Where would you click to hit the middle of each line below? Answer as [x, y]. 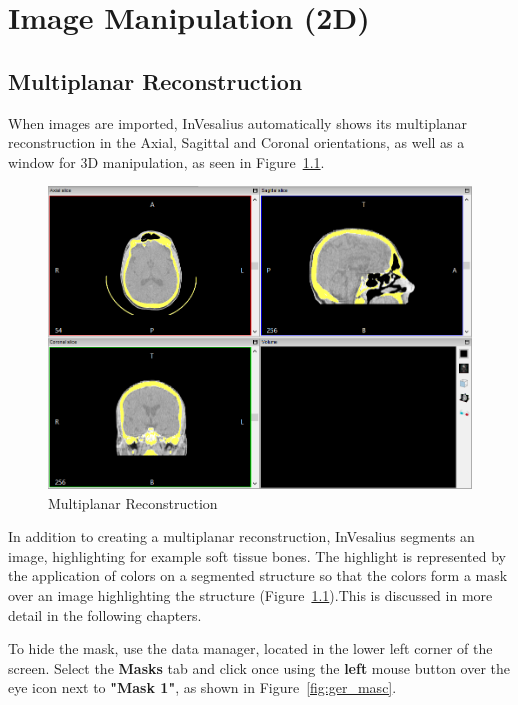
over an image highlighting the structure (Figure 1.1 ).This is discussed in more [250, 594]
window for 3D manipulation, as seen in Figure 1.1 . [166, 161]
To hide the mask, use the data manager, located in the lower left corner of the [250, 648]
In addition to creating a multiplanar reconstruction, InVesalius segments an [241, 536]
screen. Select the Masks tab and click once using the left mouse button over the [259, 667]
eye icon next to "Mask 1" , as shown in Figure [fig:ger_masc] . [202, 687]
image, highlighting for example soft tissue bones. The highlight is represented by [257, 555]
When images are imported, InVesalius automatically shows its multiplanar [238, 122]
